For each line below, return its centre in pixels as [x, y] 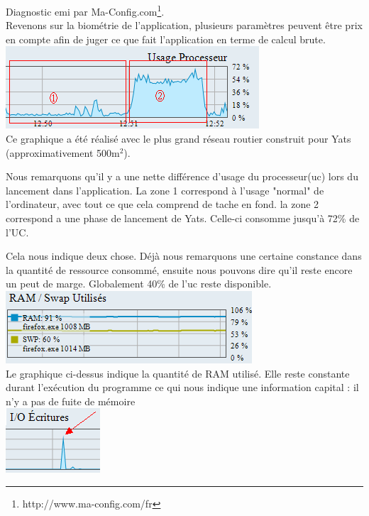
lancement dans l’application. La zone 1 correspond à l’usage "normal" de [165, 190]
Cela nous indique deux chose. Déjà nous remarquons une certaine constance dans [184, 256]
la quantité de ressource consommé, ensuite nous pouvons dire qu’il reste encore [179, 269]
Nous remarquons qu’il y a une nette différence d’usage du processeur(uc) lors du [182, 176]
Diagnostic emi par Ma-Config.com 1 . [85, 10]
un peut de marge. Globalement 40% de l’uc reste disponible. [139, 284]
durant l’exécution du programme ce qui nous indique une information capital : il [182, 387]
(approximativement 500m [63, 152]
